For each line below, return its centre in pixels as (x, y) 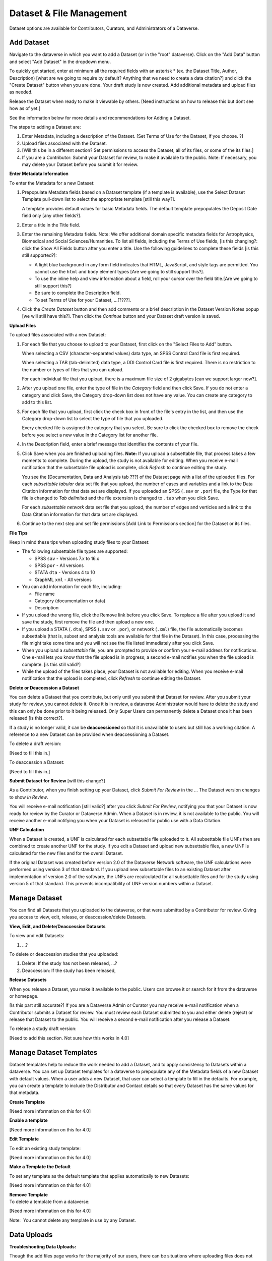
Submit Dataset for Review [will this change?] (57, 781)
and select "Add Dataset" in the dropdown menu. (60, 62)
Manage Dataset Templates (53, 1052)
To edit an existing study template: (45, 1148)
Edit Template (24, 1139)
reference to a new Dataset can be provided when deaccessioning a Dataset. (89, 734)
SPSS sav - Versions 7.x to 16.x (67, 558)
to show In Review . (29, 797)
